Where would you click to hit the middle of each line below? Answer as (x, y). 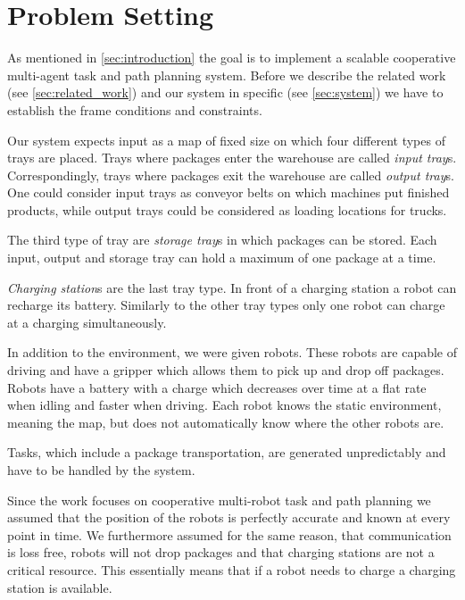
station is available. (60, 587)
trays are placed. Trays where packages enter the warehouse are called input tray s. (232, 158)
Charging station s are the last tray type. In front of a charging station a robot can (232, 287)
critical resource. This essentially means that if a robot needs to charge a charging (232, 569)
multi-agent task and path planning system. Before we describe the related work (227, 75)
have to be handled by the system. (101, 470)
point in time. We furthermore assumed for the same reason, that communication (229, 534)
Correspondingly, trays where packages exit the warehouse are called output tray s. (231, 175)
